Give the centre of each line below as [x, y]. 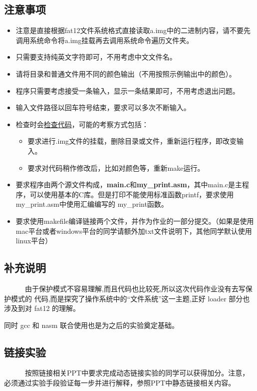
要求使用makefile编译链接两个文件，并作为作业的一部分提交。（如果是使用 [135, 221]
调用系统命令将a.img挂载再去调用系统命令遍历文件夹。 [105, 40]
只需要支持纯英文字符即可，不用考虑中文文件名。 [96, 57]
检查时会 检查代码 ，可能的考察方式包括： [82, 124]
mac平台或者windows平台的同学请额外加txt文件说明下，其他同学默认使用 [134, 231]
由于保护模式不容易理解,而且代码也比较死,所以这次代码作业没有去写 [135, 288]
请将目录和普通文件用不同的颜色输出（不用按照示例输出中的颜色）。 [126, 73]
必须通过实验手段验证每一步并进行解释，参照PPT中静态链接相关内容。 [120, 383]
